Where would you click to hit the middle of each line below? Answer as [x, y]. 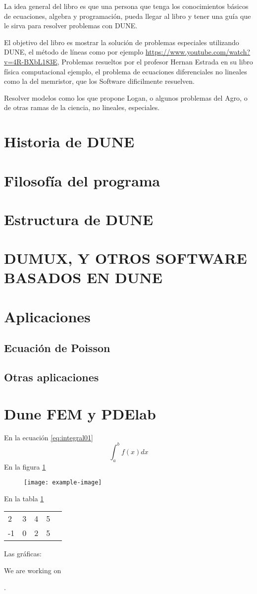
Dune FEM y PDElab [80, 413]
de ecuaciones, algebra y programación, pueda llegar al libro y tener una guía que [128, 16]
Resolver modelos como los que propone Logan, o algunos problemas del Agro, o [126, 97]
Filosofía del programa [82, 180]
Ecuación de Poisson [57, 348]
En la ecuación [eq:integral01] [49, 437]
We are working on [33, 570]
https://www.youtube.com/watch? [198, 52]
